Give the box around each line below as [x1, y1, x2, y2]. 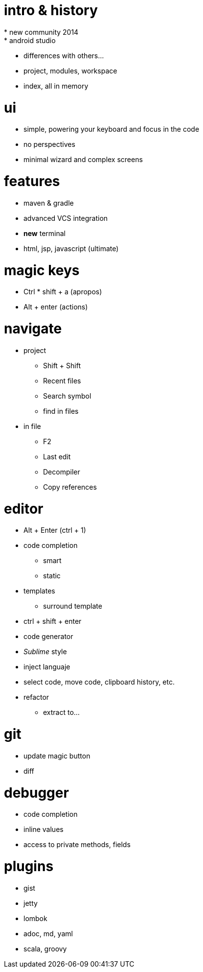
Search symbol [43, 391, 91, 400]
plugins [4, 858, 54, 875]
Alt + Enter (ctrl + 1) [23, 526, 86, 535]
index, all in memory [23, 81, 89, 90]
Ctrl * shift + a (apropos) [23, 287, 102, 296]
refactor [23, 693, 49, 702]
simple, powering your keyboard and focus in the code [23, 125, 200, 134]
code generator [23, 632, 73, 641]
